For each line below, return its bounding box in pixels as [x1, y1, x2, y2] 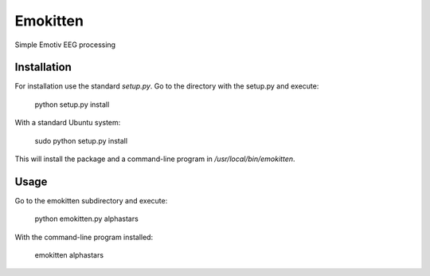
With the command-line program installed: [14, 232, 154, 242]
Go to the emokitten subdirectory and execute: [14, 195, 168, 205]
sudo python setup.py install [34, 136, 127, 145]
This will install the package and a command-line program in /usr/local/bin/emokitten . [14, 154, 295, 164]
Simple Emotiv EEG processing [14, 40, 115, 49]
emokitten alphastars [34, 250, 104, 260]
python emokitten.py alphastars [34, 214, 139, 223]
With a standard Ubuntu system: [14, 118, 121, 128]
